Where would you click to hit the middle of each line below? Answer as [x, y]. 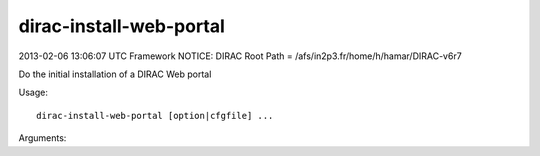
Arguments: [42, 138]
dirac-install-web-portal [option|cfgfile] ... [155, 115]
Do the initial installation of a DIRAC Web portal [115, 74]
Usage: [33, 92]
